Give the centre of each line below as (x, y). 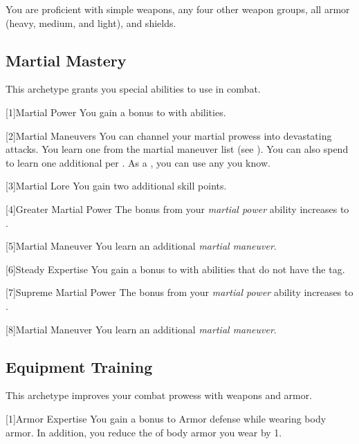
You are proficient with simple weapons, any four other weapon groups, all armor (178, 9)
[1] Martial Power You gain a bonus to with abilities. (116, 112)
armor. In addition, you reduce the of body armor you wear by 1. (144, 432)
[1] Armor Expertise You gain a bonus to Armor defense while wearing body (166, 418)
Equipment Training (79, 366)
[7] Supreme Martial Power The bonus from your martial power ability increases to (179, 292)
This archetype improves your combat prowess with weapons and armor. (159, 395)
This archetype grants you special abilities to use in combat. (133, 89)
